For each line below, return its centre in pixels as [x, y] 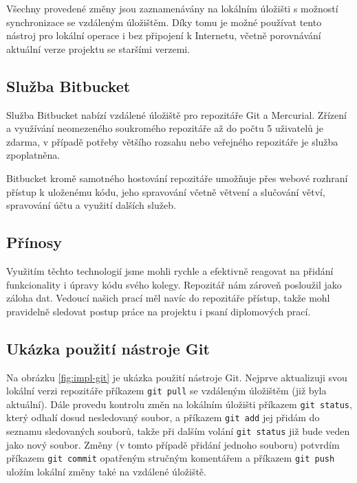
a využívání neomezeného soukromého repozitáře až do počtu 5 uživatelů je [165, 128]
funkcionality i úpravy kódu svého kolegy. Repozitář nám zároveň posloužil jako [174, 284]
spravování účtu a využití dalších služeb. [91, 205]
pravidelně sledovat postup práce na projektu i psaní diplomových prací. [159, 311]
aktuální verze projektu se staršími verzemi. [98, 48]
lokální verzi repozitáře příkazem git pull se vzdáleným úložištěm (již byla [166, 391]
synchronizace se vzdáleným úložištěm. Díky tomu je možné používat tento [164, 22]
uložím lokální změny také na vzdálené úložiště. [106, 471]
